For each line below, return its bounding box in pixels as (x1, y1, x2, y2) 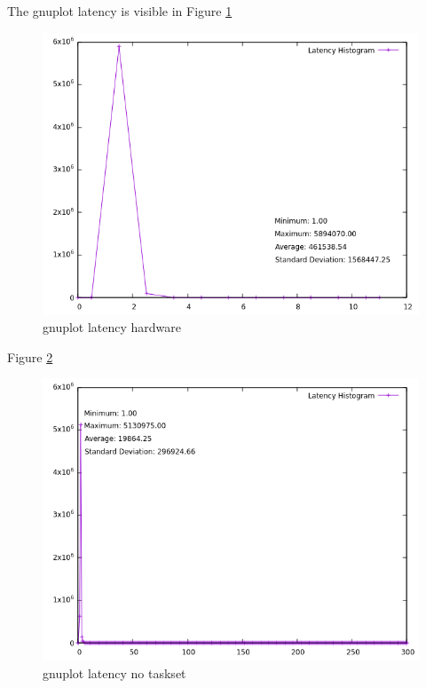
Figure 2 (7, 347, 53, 366)
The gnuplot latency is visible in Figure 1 (7, 2, 233, 20)
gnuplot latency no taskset (43, 663, 186, 682)
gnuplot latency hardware (43, 318, 182, 336)
